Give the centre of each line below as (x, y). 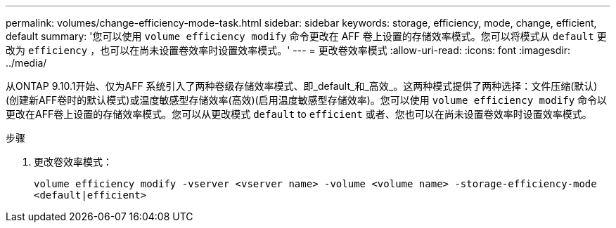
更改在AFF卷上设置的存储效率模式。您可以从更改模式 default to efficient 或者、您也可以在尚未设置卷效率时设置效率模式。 (299, 114)
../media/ (26, 63)
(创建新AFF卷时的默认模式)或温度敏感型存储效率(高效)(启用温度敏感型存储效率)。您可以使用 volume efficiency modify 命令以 (306, 100)
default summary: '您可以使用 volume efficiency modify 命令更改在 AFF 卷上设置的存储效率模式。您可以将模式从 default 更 (306, 36)
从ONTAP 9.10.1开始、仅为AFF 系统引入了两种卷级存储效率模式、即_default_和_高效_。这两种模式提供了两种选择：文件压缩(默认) (302, 86)
